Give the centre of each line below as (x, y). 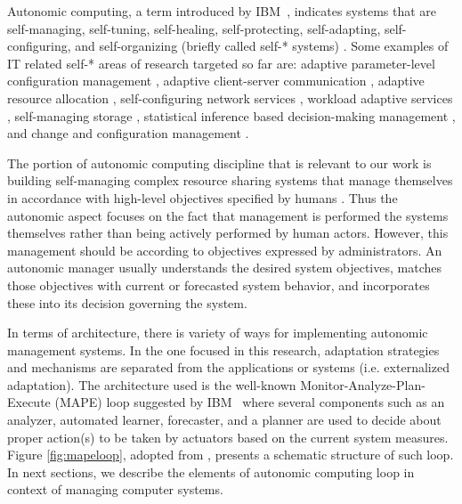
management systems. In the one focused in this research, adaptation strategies (223, 350)
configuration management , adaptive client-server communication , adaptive (216, 81)
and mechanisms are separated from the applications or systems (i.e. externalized (228, 367)
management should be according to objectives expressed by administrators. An (225, 250)
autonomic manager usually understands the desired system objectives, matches (224, 268)
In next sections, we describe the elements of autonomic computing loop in (211, 471)
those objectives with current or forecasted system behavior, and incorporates (219, 285)
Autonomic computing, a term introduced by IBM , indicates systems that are (222, 11)
